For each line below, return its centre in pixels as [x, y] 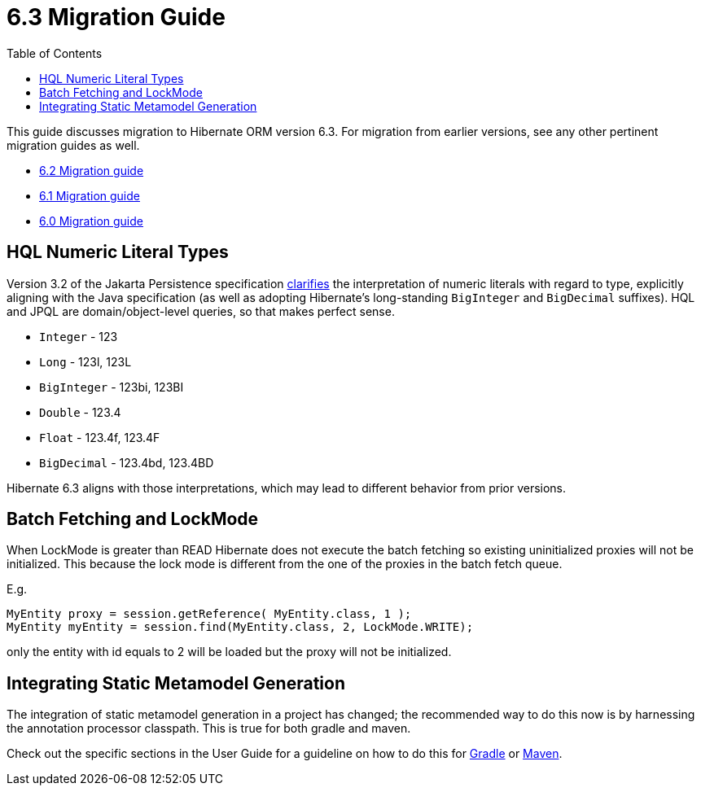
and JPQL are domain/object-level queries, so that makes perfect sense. [201, 311]
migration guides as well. [73, 145]
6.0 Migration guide [91, 221]
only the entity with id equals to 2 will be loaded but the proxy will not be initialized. [229, 652]
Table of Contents [55, 53]
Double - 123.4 [80, 412]
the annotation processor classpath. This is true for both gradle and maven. [209, 729]
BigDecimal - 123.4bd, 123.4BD [127, 462]
